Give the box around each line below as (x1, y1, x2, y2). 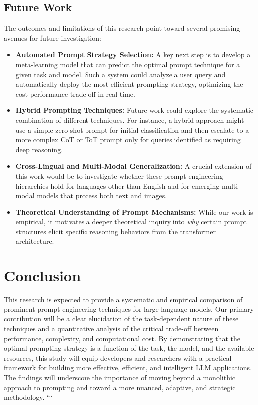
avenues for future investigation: (4, 32, 101, 43)
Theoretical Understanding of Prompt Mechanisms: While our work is (15, 206, 253, 217)
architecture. (15, 236, 54, 246)
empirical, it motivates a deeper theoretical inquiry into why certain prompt (15, 216, 247, 227)
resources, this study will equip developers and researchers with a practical (4, 352, 232, 363)
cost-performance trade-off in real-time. (15, 88, 135, 99)
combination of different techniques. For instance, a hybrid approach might (15, 114, 244, 125)
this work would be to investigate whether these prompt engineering (15, 170, 223, 181)
